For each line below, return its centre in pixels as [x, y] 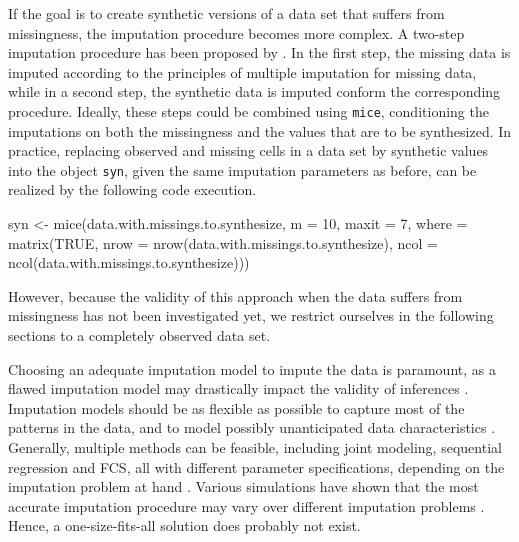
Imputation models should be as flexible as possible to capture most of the [236, 407]
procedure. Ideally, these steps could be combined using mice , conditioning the [248, 110]
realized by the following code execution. [132, 189]
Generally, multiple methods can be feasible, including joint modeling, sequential [255, 447]
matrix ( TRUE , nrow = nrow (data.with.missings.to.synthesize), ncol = [223, 242]
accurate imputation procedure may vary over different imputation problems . [246, 505]
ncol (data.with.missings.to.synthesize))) [129, 262]
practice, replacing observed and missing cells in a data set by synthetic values [248, 150]
